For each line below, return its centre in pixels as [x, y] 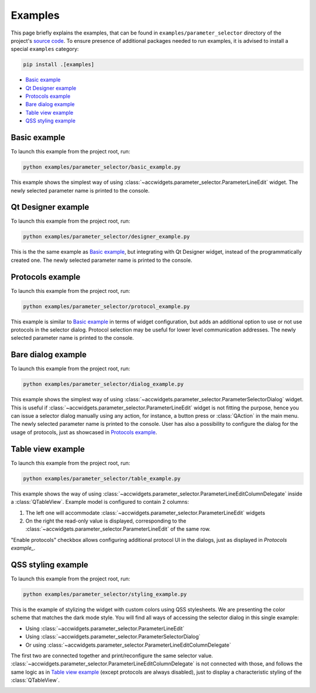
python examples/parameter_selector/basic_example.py [102, 167]
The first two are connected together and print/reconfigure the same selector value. [112, 656]
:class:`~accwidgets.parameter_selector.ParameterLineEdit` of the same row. [118, 529]
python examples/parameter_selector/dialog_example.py [103, 384]
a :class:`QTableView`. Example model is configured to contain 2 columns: [100, 502]
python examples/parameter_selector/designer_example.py [107, 237]
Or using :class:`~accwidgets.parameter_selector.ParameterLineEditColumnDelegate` [128, 645]
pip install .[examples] [59, 65]
